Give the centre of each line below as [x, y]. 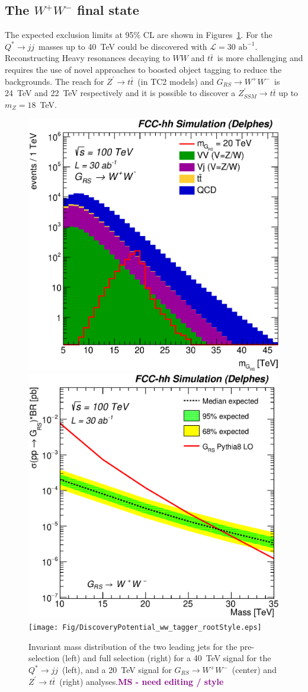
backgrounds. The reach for [54, 81]
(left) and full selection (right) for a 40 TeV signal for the [166, 658]
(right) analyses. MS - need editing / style [142, 681]
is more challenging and [260, 58]
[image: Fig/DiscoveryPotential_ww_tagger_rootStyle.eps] [145, 628]
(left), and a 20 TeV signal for [117, 670]
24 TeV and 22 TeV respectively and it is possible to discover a [120, 93]
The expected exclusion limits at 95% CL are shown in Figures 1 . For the [139, 35]
